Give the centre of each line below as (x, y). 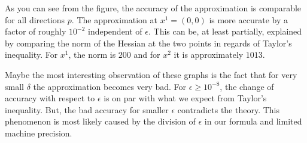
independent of (115, 31)
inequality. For (31, 55)
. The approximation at (114, 19)
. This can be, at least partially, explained (225, 31)
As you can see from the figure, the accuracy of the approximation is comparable (153, 8)
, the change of (247, 86)
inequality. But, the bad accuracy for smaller (87, 109)
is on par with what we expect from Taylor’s (185, 98)
